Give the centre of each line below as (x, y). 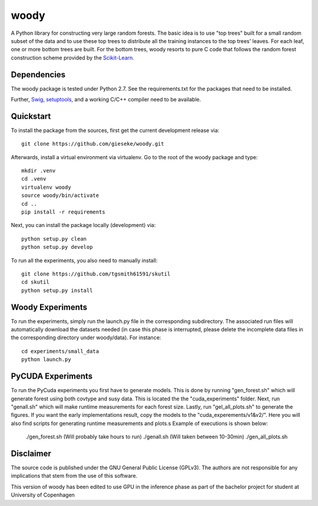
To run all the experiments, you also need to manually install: (84, 260)
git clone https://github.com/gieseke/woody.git (93, 144)
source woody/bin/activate (60, 195)
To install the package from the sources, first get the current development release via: (115, 130)
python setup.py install (57, 290)
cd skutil (35, 282)
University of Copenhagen (43, 495)
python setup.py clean (54, 239)
